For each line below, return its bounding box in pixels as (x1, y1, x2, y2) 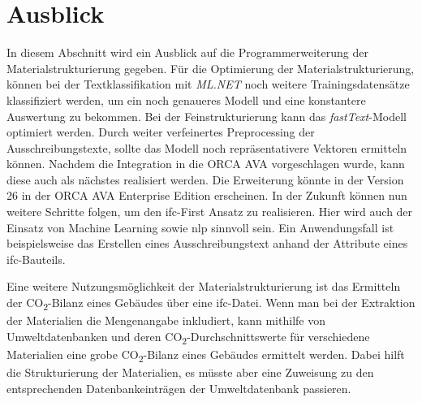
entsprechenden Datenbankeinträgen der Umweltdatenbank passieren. (6, 379, 351, 396)
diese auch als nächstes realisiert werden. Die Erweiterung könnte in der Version (6, 171, 404, 188)
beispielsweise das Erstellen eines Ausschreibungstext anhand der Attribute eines (6, 235, 408, 252)
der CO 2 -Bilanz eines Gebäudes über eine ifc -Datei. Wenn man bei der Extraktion (6, 294, 416, 313)
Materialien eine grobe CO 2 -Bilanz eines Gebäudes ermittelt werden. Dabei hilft (6, 345, 405, 365)
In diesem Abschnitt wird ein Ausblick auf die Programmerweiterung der (6, 44, 368, 61)
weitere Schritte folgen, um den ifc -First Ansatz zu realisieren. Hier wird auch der (6, 203, 413, 220)
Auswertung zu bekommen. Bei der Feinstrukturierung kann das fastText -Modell (6, 107, 407, 124)
